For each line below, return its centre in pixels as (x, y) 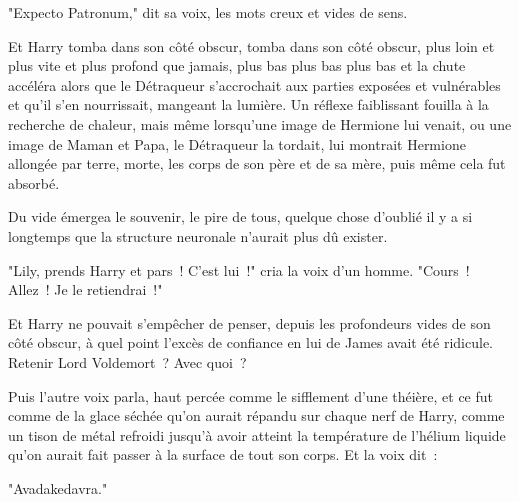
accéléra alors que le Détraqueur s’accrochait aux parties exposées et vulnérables (254, 84)
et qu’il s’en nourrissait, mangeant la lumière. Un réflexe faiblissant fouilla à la (248, 104)
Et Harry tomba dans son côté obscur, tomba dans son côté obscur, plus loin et (251, 45)
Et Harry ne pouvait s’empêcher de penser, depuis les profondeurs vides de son (249, 322)
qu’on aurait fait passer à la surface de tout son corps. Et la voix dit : (223, 454)
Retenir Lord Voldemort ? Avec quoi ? (127, 361)
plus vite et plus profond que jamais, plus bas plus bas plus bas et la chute (237, 65)
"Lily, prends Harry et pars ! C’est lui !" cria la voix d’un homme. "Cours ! (239, 269)
